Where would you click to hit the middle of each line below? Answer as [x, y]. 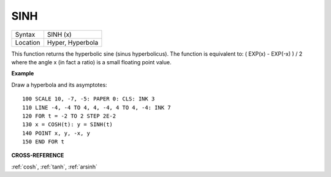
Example [23, 73]
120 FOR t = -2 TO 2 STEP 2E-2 [69, 116]
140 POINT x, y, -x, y [56, 133]
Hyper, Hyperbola [73, 42]
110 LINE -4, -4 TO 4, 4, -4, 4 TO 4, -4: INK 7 [97, 107]
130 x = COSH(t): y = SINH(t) [68, 125]
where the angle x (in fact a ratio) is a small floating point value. [91, 62]
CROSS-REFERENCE [38, 156]
